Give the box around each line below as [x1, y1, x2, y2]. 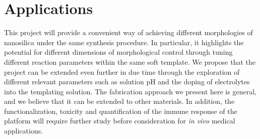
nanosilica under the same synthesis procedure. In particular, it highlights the [4, 37, 244, 47]
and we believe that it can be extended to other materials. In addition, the [4, 96, 235, 106]
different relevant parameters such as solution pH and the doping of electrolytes [4, 76, 250, 87]
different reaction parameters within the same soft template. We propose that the [4, 56, 256, 67]
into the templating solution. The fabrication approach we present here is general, [4, 86, 256, 96]
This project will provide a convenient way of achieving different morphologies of [4, 27, 253, 38]
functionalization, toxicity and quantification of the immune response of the [4, 105, 237, 116]
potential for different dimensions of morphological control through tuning [4, 47, 233, 57]
